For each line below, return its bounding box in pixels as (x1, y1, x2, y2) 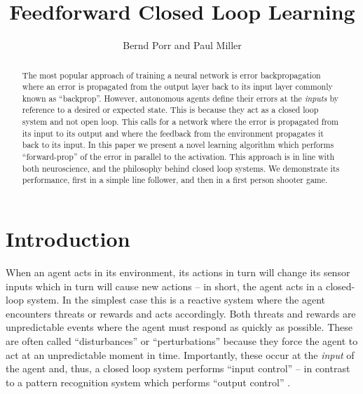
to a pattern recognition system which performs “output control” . (6, 374, 291, 389)
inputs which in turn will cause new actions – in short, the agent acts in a (6, 278, 323, 293)
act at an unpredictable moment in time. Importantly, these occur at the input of (6, 347, 355, 362)
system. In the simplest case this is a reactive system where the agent (27, 292, 326, 307)
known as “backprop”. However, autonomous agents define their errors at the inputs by (22, 92, 339, 104)
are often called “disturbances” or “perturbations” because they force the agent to (6, 333, 358, 348)
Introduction (6, 224, 130, 253)
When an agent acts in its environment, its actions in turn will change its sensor (6, 265, 350, 280)
